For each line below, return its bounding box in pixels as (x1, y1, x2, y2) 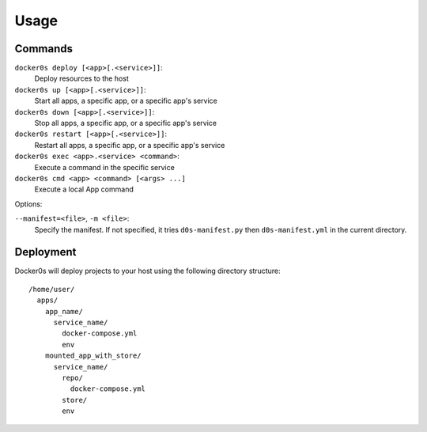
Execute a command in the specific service (34, 162, 176, 172)
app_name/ (44, 307, 83, 316)
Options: (14, 199, 43, 209)
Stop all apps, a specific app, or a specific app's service (34, 119, 217, 128)
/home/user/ (28, 285, 75, 294)
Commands (14, 42, 74, 55)
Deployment (14, 245, 77, 259)
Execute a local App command (34, 184, 134, 194)
